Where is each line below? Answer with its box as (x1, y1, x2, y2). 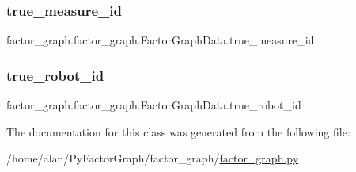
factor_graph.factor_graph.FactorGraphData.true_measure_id (6, 32, 315, 48)
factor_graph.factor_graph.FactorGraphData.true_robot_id (6, 97, 301, 113)
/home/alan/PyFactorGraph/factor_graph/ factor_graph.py (6, 150, 299, 166)
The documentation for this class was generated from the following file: (6, 123, 350, 140)
